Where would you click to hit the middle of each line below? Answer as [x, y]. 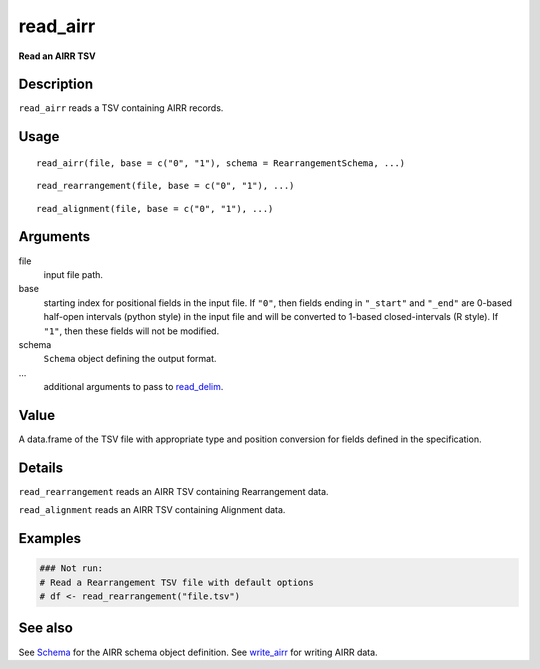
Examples [50, 538]
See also [46, 628]
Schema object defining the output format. [130, 359]
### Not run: [71, 568]
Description [56, 84]
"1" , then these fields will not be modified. [131, 331]
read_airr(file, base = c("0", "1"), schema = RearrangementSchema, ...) [221, 163]
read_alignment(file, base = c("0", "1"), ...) [155, 208]
